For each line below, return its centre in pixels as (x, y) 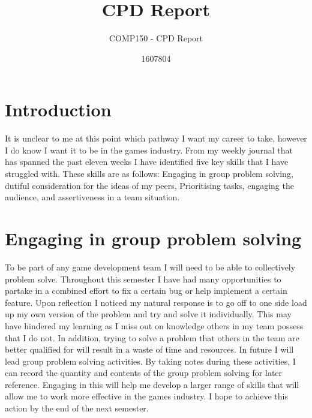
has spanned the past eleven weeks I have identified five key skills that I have (147, 162)
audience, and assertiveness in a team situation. (92, 197)
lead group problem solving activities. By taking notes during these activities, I (150, 361)
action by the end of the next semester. (77, 408)
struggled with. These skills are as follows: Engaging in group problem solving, (149, 174)
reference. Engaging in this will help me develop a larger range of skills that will (152, 384)
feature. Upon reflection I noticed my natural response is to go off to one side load (156, 302)
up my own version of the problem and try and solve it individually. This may (148, 314)
